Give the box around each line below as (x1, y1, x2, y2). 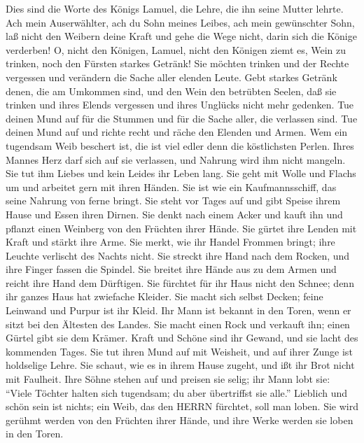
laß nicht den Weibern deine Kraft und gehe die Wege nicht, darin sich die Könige (6, 29, 357, 43)
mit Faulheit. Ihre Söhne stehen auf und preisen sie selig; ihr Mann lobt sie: (6, 372, 330, 386)
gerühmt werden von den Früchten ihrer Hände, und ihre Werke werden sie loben (6, 412, 353, 427)
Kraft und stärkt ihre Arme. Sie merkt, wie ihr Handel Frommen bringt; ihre (6, 234, 335, 249)
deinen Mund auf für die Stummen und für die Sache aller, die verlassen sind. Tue (6, 111, 358, 125)
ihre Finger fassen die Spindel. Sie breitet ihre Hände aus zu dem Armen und (6, 262, 337, 276)
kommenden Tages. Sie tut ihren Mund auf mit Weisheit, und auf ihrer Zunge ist (6, 344, 353, 358)
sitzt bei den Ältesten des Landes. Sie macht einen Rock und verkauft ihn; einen (6, 316, 350, 331)
